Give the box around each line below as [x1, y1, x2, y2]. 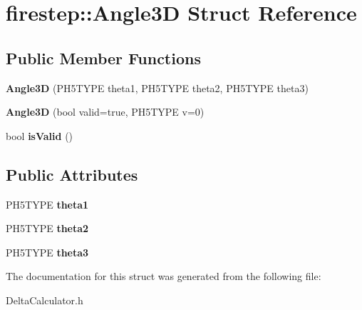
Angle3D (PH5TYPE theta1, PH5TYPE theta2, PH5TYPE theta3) [6, 80, 309, 95]
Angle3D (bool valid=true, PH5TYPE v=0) [6, 104, 205, 119]
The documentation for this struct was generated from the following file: [6, 269, 321, 284]
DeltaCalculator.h [6, 292, 83, 307]
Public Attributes [6, 163, 138, 185]
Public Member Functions [6, 46, 201, 69]
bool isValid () [6, 128, 73, 143]
